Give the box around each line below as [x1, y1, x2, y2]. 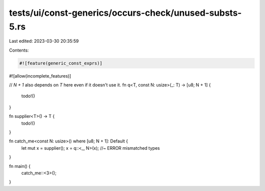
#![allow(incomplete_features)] [9, 73, 71, 79]
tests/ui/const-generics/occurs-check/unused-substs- [9, 7, 242, 18]
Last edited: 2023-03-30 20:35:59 [9, 38, 79, 44]
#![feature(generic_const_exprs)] [19, 60, 103, 66]
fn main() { [9, 163, 31, 169]
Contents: [9, 47, 29, 53]
